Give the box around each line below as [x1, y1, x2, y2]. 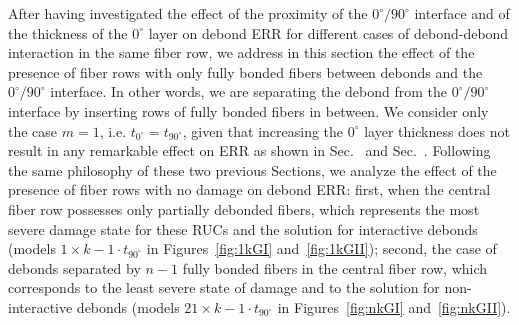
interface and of [414, 3, 510, 23]
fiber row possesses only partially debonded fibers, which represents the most [8, 198, 480, 219]
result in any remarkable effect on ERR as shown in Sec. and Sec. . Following [8, 140, 491, 161]
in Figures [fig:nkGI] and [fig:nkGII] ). [277, 296, 511, 317]
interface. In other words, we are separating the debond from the [50, 81, 447, 102]
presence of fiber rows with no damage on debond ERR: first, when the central [8, 179, 491, 200]
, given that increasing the [182, 120, 344, 141]
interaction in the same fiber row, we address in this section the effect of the [8, 42, 475, 63]
